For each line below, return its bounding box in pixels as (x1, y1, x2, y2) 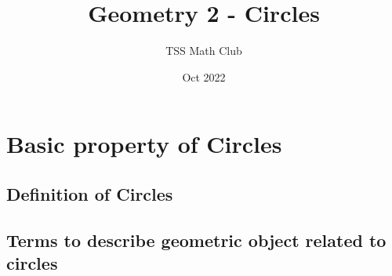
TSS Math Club (165, 42, 242, 59)
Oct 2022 (182, 68, 226, 85)
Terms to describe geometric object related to (6, 227, 387, 252)
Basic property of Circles (6, 128, 282, 160)
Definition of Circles (6, 181, 173, 205)
